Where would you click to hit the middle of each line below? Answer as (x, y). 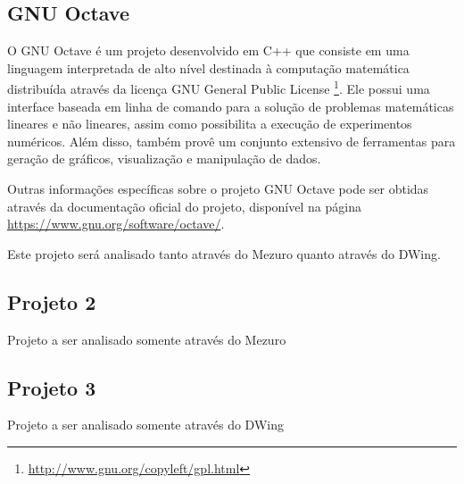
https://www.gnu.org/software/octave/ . (116, 224)
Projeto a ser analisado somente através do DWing (145, 425)
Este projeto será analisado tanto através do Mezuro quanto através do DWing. (224, 253)
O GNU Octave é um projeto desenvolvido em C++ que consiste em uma (208, 50)
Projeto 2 (52, 301)
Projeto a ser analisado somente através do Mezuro (147, 339)
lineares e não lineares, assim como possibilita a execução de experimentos (210, 124)
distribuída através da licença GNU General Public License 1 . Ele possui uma (219, 88)
